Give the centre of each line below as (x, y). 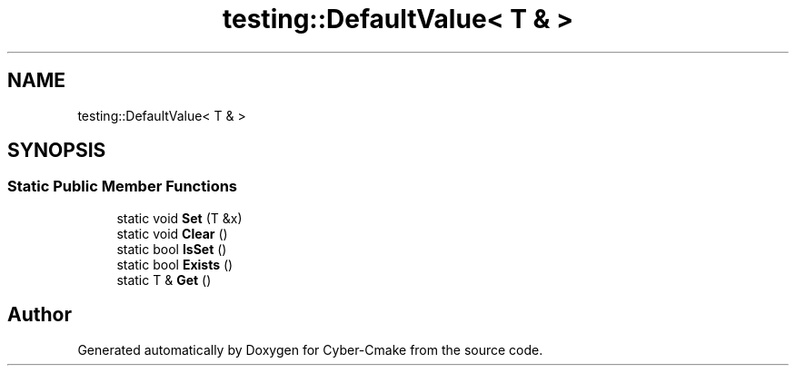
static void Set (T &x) (179, 218)
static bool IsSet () (172, 249)
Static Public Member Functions (123, 186)
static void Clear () (172, 233)
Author (40, 315)
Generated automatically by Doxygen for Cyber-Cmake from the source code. (310, 349)
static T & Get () (164, 280)
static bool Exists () (175, 264)
